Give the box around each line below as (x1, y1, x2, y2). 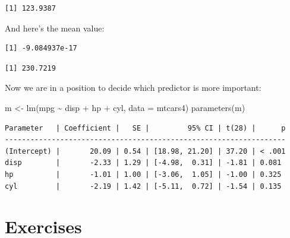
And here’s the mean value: (5, 21, 105, 34)
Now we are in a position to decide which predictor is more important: (5, 81, 261, 94)
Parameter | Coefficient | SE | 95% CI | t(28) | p (5, 123, 286, 132)
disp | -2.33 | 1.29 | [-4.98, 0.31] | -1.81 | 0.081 (5, 158, 282, 167)
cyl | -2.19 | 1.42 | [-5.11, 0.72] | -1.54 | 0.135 (5, 182, 282, 191)
